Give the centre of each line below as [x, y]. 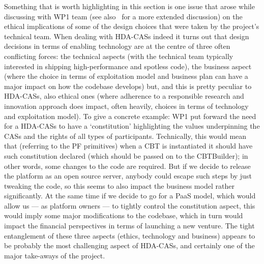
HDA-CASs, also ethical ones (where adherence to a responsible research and [124, 96]
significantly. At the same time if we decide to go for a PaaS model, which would [130, 196]
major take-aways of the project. [55, 255]
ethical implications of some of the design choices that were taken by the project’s [132, 26]
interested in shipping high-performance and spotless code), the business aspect [128, 66]
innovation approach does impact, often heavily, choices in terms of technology [126, 106]
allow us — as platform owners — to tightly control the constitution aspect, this [130, 205]
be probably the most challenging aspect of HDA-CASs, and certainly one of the [129, 245]
